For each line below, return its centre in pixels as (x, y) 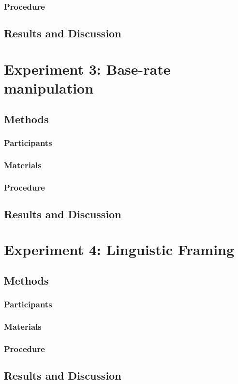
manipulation (49, 88)
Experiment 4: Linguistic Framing (119, 249)
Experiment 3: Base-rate (87, 69)
